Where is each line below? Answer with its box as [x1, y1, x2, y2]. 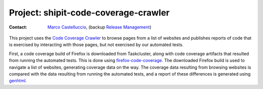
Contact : [9, 24, 28, 30]
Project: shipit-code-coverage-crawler [9, 7, 170, 18]
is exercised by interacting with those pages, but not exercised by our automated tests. [9, 42, 184, 48]
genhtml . [9, 78, 27, 84]
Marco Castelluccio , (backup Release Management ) [47, 24, 151, 30]
